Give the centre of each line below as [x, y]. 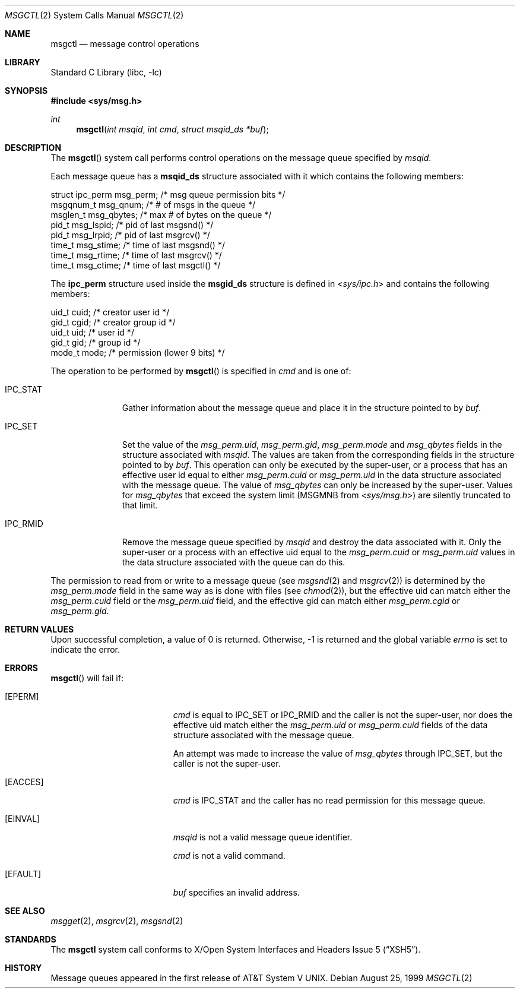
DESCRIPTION [33, 148]
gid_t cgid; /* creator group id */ [113, 322]
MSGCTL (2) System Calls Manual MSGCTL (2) [94, 15]
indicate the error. [85, 649]
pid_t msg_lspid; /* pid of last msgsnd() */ [132, 225]
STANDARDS [31, 939]
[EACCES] [24, 782]
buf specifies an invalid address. [236, 892]
